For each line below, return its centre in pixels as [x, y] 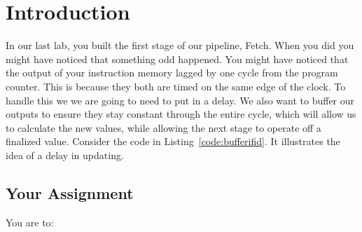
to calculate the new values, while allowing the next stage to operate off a [163, 127]
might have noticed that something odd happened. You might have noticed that [177, 59]
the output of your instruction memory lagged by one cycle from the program [172, 73]
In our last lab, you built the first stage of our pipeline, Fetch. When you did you [180, 45]
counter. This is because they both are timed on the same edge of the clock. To [176, 86]
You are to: [30, 222]
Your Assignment [70, 192]
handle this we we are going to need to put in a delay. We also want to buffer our [180, 100]
